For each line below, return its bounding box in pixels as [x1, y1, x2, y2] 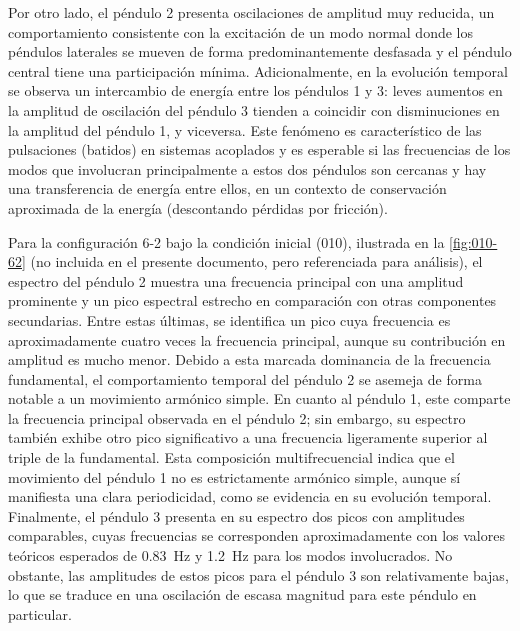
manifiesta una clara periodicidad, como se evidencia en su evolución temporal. [8, 486, 492, 507]
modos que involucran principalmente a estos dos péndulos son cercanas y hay [8, 158, 487, 179]
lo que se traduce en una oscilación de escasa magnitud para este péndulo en [8, 584, 477, 605]
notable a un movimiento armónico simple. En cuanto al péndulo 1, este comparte [8, 388, 511, 409]
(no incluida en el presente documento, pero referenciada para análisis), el [30, 251, 483, 272]
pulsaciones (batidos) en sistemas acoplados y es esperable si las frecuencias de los [8, 139, 511, 160]
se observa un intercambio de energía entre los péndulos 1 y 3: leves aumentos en [8, 80, 503, 101]
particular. [8, 603, 72, 624]
